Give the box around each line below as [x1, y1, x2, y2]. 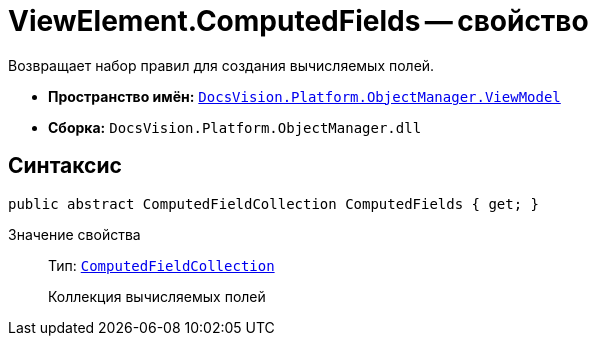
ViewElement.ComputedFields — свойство [8, 4, 589, 38]
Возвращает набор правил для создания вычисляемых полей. [8, 56, 435, 74]
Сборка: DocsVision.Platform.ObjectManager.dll [48, 118, 422, 136]
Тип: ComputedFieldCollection [48, 256, 275, 274]
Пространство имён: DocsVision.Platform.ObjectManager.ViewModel [48, 87, 561, 105]
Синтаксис [8, 153, 122, 179]
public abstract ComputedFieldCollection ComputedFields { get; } [8, 195, 540, 212]
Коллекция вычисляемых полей [48, 287, 266, 305]
